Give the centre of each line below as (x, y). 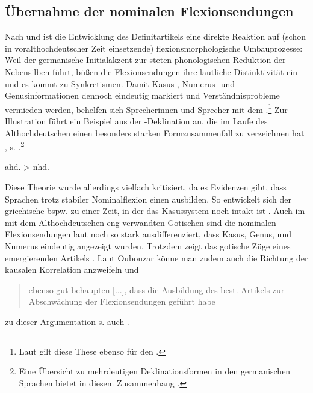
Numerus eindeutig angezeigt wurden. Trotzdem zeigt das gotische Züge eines (148, 246)
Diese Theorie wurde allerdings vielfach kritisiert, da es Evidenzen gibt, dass (146, 187)
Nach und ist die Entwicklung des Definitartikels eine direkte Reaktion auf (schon (155, 36)
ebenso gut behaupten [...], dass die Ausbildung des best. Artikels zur (156, 289)
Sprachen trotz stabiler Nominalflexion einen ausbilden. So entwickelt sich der (148, 199)
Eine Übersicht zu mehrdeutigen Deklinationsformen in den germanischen (155, 371)
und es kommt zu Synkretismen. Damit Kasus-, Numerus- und (120, 83)
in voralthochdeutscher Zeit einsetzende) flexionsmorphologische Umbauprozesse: (154, 48)
